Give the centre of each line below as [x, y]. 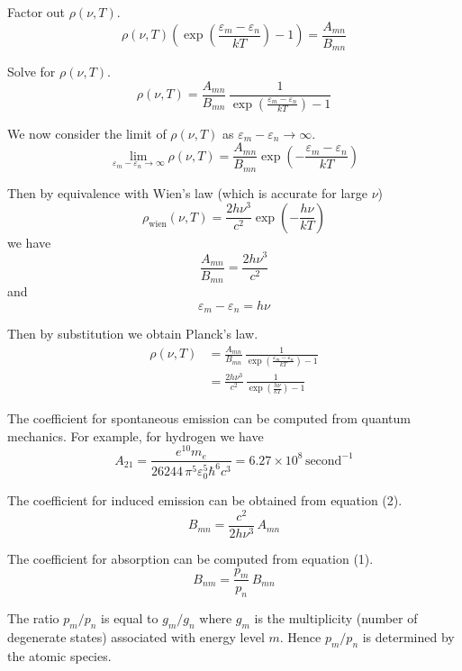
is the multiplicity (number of [336, 618]
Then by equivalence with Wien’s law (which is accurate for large [188, 192]
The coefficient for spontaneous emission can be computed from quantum [209, 418]
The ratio [33, 618]
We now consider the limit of [87, 133]
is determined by [408, 637]
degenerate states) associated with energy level [136, 637]
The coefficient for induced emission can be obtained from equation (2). [205, 500]
